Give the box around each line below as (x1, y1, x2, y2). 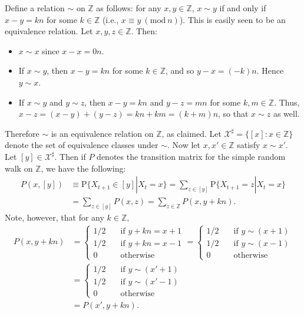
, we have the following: (41, 162, 126, 174)
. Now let (167, 139, 200, 151)
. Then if (54, 150, 86, 162)
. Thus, (274, 96, 300, 108)
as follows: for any (96, 2, 161, 14)
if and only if (219, 2, 266, 14)
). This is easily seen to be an (179, 13, 286, 25)
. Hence (256, 64, 284, 77)
